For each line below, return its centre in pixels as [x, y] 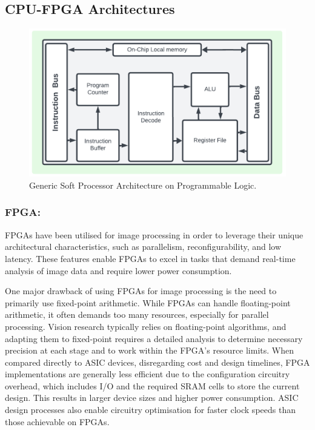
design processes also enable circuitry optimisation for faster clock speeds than [150, 410]
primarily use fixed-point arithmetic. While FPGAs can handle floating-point [148, 302]
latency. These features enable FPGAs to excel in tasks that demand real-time [150, 258]
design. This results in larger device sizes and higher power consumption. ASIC [152, 398]
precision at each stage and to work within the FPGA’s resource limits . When [150, 350]
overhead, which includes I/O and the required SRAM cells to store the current [152, 385]
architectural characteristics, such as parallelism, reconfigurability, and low [143, 247]
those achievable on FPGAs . [57, 421]
